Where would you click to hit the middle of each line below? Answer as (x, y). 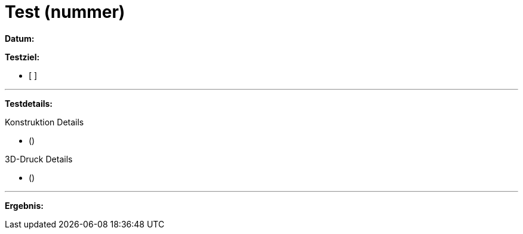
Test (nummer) (65, 12)
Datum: (20, 38)
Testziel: (22, 57)
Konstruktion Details (44, 122)
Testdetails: (29, 103)
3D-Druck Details (39, 159)
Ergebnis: (24, 205)
